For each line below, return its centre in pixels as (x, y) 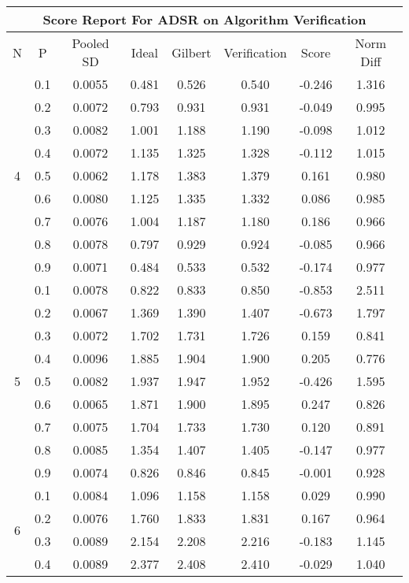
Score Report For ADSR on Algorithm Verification (204, 19)
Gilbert (192, 52)
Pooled (90, 43)
